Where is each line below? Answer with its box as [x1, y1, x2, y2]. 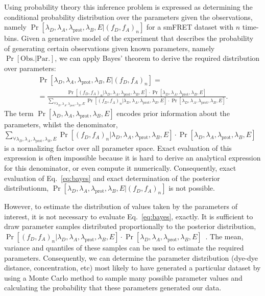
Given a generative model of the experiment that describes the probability [21, 33, 254, 43]
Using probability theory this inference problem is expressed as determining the [4, 2, 253, 12]
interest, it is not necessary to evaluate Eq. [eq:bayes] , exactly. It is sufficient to [4, 211, 253, 221]
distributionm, [4, 183, 49, 193]
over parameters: [4, 62, 56, 73]
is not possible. [168, 183, 215, 193]
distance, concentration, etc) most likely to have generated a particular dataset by [4, 262, 261, 273]
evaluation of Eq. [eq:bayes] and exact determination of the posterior [4, 172, 220, 183]
